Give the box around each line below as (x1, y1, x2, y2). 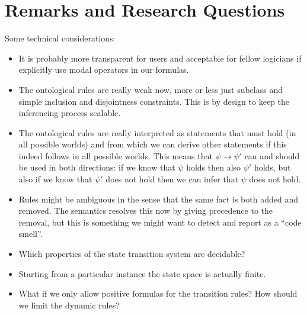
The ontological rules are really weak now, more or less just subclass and (18, 83, 283, 95)
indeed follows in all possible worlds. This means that (18, 149, 213, 162)
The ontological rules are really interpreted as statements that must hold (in (18, 126, 296, 139)
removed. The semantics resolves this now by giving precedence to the (18, 204, 273, 217)
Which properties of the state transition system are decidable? (18, 247, 245, 260)
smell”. (18, 227, 43, 240)
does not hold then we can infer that (105, 173, 239, 185)
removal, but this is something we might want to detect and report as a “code (18, 216, 302, 228)
